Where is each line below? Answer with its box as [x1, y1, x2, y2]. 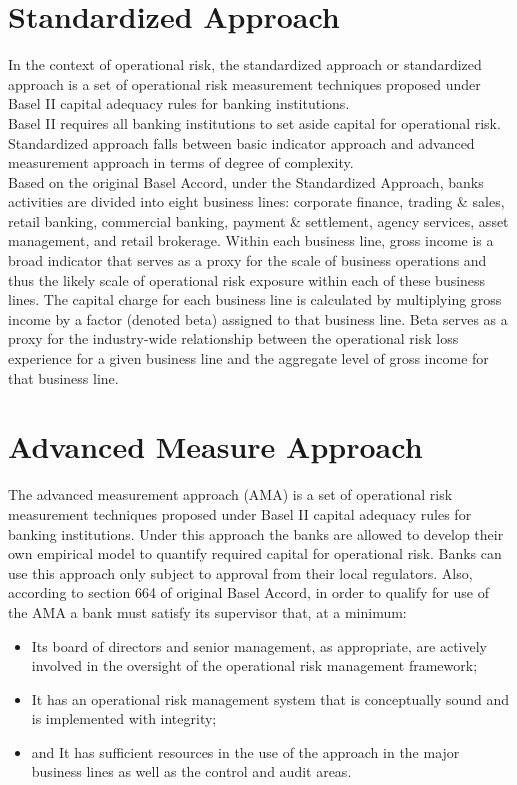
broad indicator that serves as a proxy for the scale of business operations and [8, 250, 487, 271]
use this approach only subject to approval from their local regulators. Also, [8, 562, 473, 583]
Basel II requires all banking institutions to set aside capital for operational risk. [8, 112, 501, 133]
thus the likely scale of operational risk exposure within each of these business [8, 269, 486, 290]
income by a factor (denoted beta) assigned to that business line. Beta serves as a [8, 308, 508, 329]
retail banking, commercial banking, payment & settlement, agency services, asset [8, 210, 509, 231]
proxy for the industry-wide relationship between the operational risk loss [8, 328, 459, 349]
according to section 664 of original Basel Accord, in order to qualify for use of [8, 582, 489, 603]
